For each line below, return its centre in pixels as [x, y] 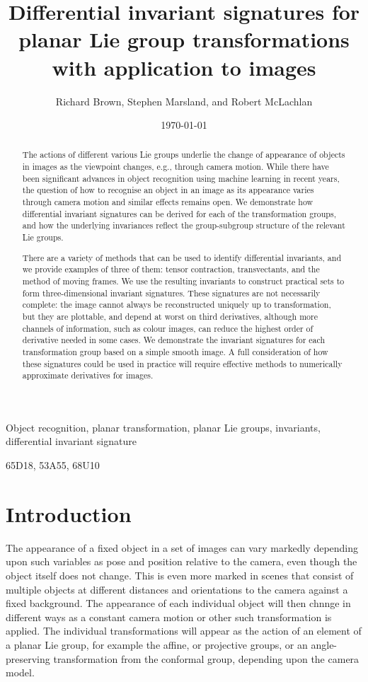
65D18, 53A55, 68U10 [53, 465]
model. [20, 672]
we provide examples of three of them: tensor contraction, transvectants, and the [171, 269]
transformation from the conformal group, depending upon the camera [206, 658]
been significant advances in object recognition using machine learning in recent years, [181, 178]
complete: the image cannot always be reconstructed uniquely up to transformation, [177, 305]
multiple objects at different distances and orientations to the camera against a [177, 589]
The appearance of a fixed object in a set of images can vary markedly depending [182, 547]
